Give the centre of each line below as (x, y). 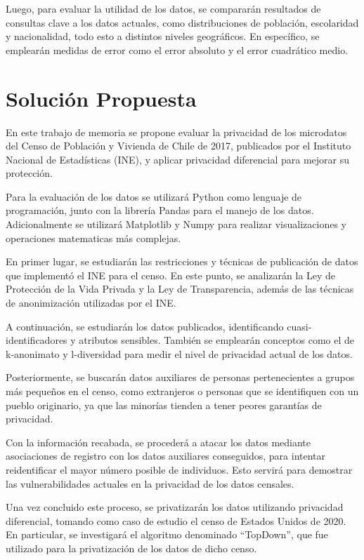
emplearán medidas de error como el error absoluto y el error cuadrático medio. (177, 49)
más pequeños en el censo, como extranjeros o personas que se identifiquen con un (182, 391)
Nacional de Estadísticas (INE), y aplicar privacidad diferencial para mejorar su (178, 159)
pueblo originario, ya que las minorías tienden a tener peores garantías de (164, 405)
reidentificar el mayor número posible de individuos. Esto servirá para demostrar (179, 469)
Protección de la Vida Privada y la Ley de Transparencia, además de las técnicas (180, 289)
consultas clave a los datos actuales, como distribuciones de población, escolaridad (182, 22)
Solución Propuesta (101, 98)
